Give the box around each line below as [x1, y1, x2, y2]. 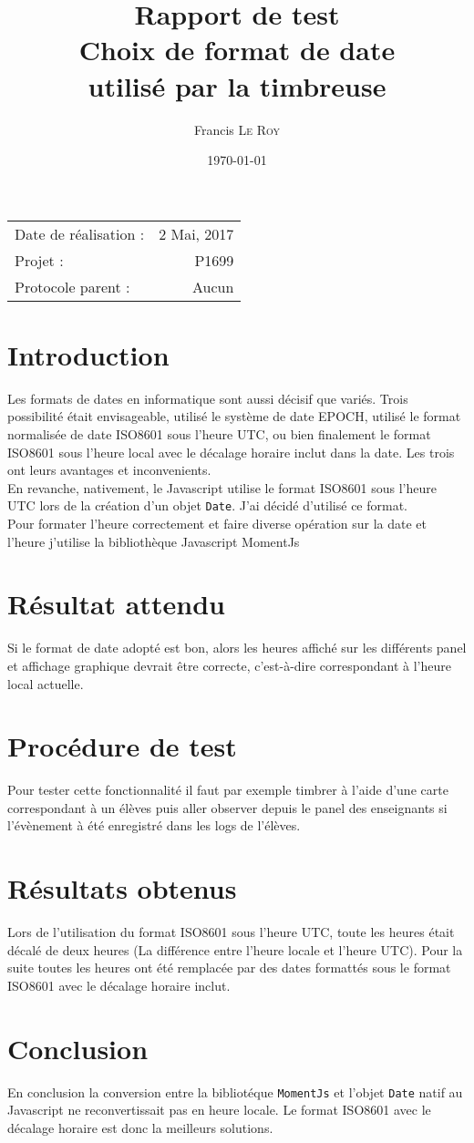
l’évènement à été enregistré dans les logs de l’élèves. [7, 816, 301, 835]
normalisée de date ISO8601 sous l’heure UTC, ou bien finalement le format [7, 425, 431, 443]
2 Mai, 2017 [159, 222, 234, 244]
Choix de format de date [78, 31, 396, 68]
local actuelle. [7, 674, 84, 693]
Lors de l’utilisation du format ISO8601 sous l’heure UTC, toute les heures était [7, 922, 455, 942]
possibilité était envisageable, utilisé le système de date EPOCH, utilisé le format [7, 407, 461, 426]
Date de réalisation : [15, 222, 145, 244]
